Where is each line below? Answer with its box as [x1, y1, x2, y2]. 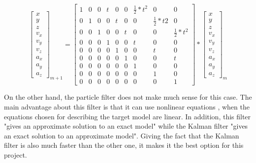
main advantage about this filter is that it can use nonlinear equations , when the [4, 101, 250, 111]
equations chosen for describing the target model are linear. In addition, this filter [4, 111, 251, 121]
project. [4, 149, 27, 160]
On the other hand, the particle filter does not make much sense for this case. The [4, 92, 252, 102]
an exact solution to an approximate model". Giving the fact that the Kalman [4, 130, 239, 140]
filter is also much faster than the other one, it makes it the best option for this [4, 140, 244, 150]
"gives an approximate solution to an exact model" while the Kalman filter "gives [4, 121, 248, 131]
